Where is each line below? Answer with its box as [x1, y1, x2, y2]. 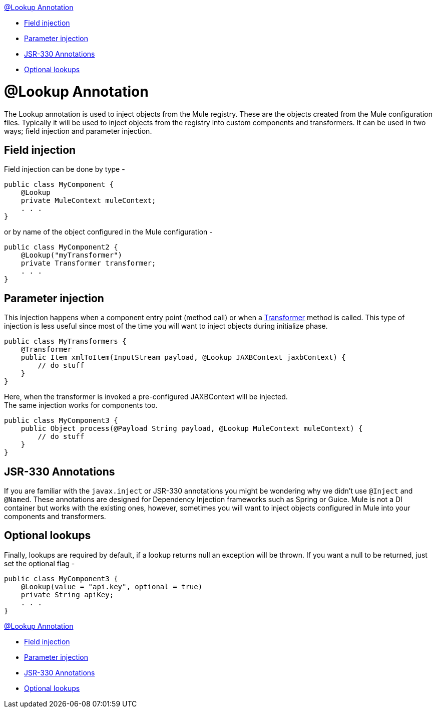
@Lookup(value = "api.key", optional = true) [21, 582, 203, 591]
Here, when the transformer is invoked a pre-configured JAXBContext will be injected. [4, 392, 288, 401]
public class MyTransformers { [4, 337, 127, 346]
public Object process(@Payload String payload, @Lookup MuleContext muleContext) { [21, 424, 363, 433]
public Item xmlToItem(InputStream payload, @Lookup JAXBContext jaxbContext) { [21, 353, 346, 362]
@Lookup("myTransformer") [21, 251, 123, 260]
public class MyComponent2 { [4, 243, 118, 252]
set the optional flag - [4, 559, 75, 568]
